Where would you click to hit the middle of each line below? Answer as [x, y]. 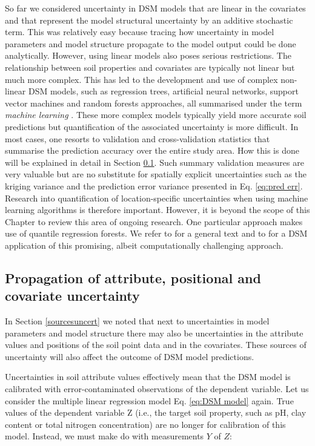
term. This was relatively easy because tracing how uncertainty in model [140, 32]
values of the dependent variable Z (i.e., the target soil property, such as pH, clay [156, 412]
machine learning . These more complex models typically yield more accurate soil [156, 115]
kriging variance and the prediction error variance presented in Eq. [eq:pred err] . [154, 185]
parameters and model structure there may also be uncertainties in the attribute [154, 333]
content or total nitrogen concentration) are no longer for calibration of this [145, 424]
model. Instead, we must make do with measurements [104, 436]
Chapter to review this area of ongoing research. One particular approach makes [154, 221]
